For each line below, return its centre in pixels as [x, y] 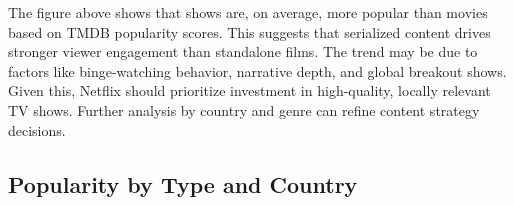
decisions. [37, 129]
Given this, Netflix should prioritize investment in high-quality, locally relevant [249, 90]
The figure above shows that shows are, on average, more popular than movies [248, 12]
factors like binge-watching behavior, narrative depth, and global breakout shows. [257, 70]
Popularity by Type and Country [183, 183]
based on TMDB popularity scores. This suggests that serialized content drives [249, 31]
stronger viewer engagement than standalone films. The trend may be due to [243, 51]
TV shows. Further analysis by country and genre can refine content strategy [244, 109]
